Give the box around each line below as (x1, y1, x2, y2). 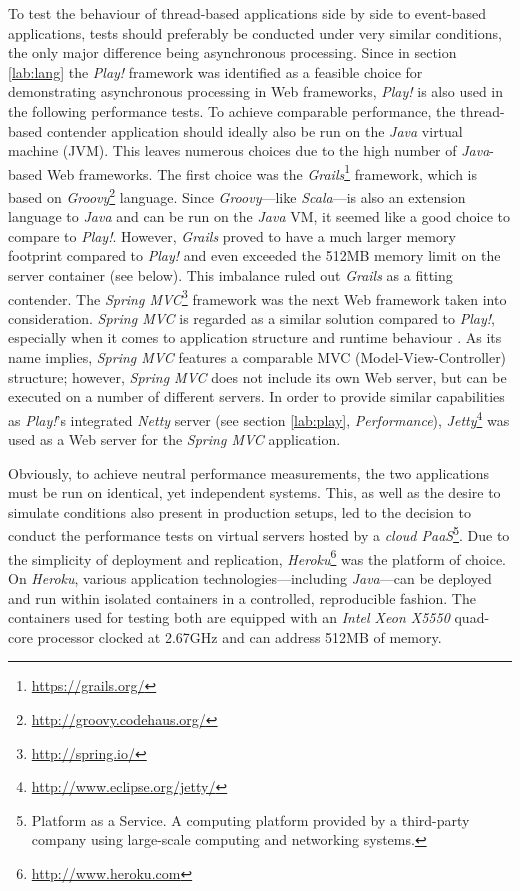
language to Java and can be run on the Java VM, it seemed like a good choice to (8, 206, 510, 227)
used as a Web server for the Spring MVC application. (8, 429, 341, 450)
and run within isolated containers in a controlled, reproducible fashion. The (8, 587, 476, 608)
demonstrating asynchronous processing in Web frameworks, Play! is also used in (8, 81, 504, 102)
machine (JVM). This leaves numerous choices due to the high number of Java (8, 140, 490, 161)
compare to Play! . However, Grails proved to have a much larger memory (8, 225, 456, 246)
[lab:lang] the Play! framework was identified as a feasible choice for (8, 61, 423, 82)
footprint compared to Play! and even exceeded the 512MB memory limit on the (8, 245, 501, 266)
